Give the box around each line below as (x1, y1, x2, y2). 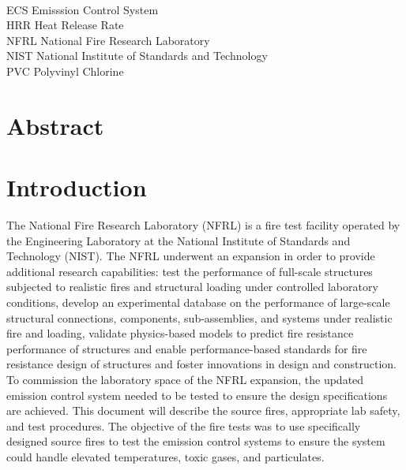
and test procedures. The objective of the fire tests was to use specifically (6, 417, 361, 434)
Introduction (6, 171, 147, 203)
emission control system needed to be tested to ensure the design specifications (6, 386, 388, 403)
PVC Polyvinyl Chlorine (6, 62, 124, 79)
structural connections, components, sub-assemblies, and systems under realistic (6, 309, 393, 326)
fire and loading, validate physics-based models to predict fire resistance (6, 325, 354, 341)
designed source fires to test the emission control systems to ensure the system (6, 433, 385, 449)
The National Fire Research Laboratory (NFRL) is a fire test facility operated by (6, 217, 400, 233)
